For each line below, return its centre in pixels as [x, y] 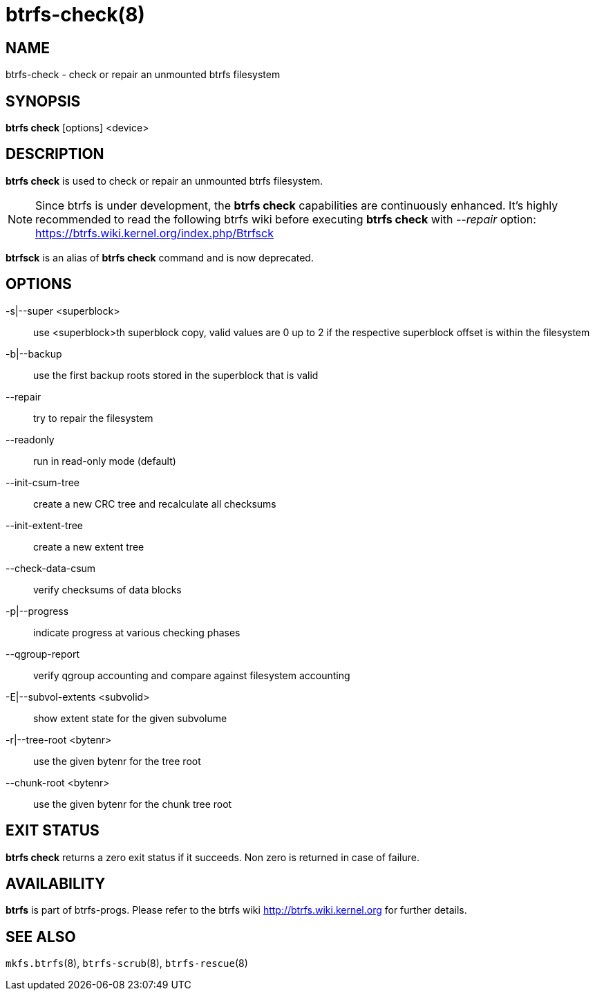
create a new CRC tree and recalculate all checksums [155, 504]
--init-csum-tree [42, 482]
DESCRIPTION [55, 154]
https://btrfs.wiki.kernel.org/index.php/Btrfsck [154, 233]
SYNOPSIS [43, 101]
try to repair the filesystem [93, 418]
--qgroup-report [42, 654]
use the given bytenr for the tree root [117, 761]
